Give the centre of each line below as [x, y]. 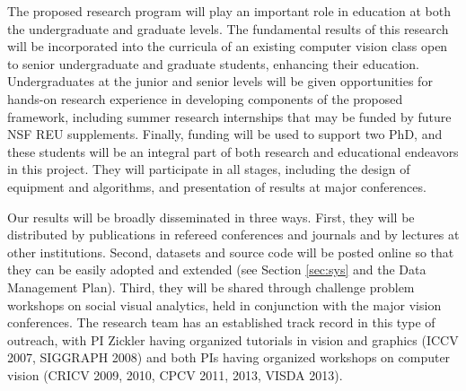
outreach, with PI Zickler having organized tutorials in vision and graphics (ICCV [233, 339]
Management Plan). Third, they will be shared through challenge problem [211, 287]
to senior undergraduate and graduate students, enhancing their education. [213, 63]
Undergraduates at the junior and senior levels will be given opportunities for [220, 81]
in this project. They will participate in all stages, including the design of [209, 169]
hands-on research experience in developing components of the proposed [205, 98]
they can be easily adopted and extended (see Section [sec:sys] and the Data [217, 269]
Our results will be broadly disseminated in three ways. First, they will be [211, 217]
